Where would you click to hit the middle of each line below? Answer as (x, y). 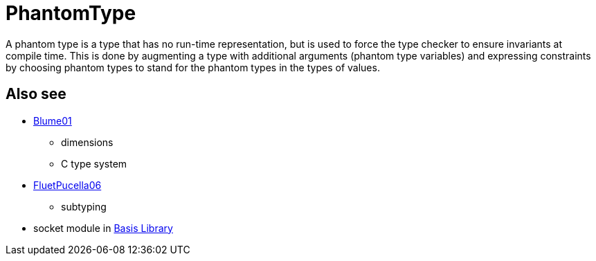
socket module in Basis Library (103, 228)
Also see (36, 94)
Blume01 (53, 120)
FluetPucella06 (67, 185)
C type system (94, 163)
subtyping (84, 206)
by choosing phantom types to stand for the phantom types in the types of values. (193, 67)
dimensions (87, 142)
